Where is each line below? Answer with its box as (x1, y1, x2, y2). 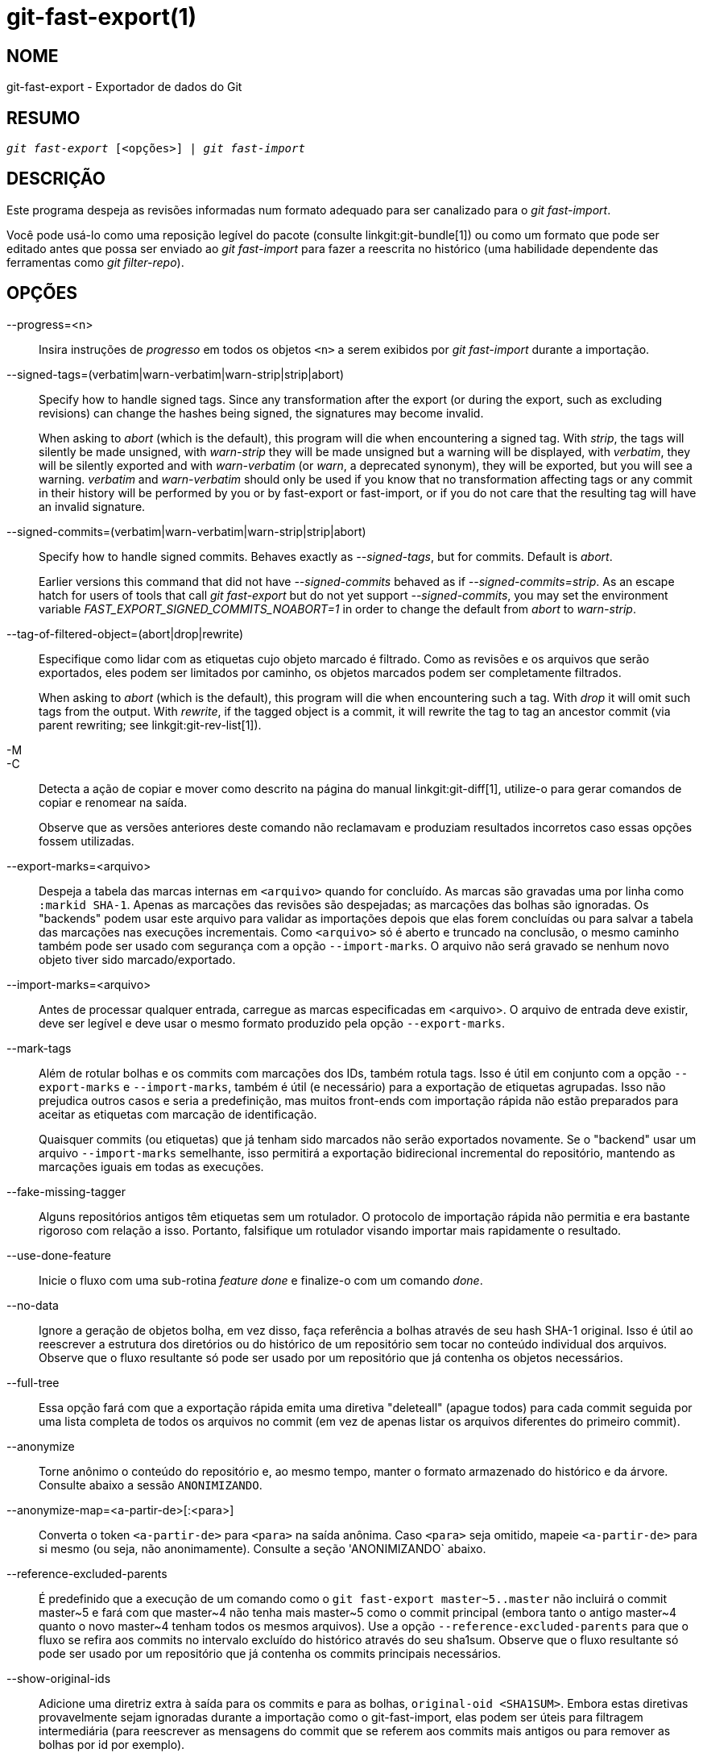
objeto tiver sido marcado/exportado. (39, 952, 236, 966)
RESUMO (6, 107, 81, 128)
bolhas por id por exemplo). (39, 1737, 185, 1751)
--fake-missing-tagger (6, 1184, 126, 1198)
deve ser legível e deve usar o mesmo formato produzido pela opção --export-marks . (39, 1016, 505, 1030)
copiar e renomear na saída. (39, 795, 188, 809)
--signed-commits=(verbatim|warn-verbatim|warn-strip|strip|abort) (6, 524, 366, 538)
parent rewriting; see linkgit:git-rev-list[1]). (39, 717, 262, 732)
